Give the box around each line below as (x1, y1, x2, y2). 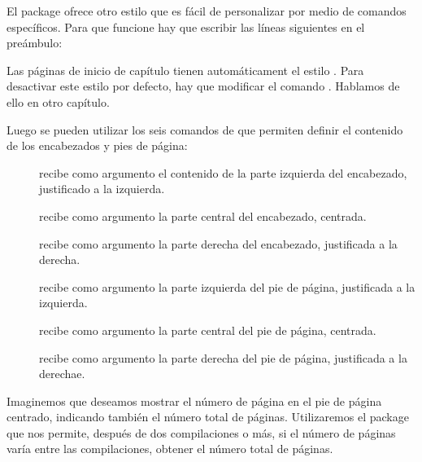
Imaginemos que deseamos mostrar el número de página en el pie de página (7, 392, 382, 409)
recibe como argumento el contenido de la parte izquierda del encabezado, (39, 164, 407, 181)
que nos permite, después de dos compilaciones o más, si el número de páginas (7, 424, 396, 441)
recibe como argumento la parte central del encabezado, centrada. (39, 207, 367, 224)
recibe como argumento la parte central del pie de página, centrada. (39, 321, 376, 338)
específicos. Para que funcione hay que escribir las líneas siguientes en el (7, 18, 365, 35)
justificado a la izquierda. (39, 180, 165, 197)
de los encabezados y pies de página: (7, 137, 188, 154)
